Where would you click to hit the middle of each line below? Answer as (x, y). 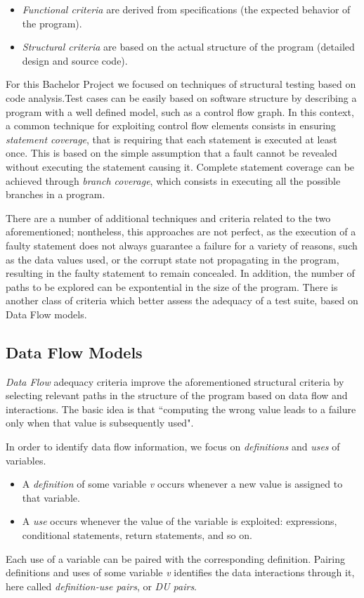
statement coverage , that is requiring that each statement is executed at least (171, 139)
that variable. (51, 497)
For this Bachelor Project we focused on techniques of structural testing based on (181, 84)
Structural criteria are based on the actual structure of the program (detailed (188, 47)
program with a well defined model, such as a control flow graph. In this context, (180, 111)
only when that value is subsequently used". (100, 423)
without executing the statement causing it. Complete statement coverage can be (180, 166)
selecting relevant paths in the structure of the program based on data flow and (177, 395)
